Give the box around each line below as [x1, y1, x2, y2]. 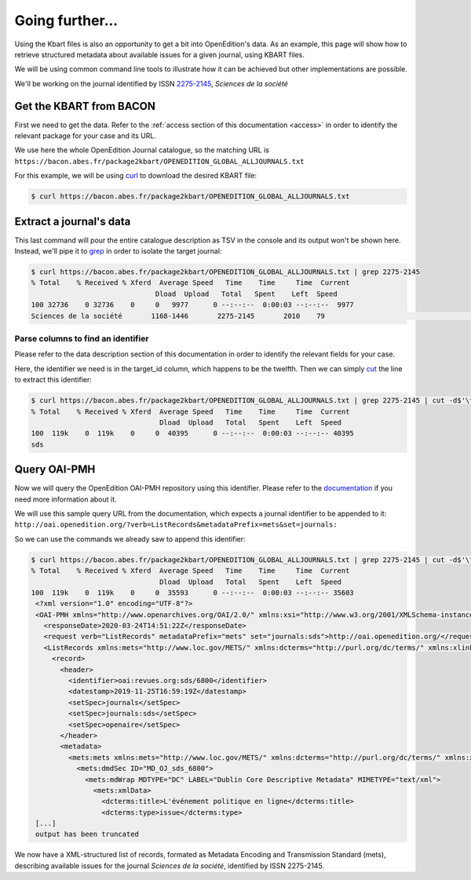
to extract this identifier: [14, 375, 92, 385]
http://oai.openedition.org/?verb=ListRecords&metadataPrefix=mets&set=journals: [14, 520, 338, 529]
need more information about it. [14, 495, 117, 504]
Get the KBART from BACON [14, 99, 156, 113]
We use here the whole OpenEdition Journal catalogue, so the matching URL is [14, 145, 270, 155]
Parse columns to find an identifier [14, 333, 149, 344]
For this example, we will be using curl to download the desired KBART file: [14, 171, 257, 181]
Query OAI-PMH [14, 463, 96, 477]
